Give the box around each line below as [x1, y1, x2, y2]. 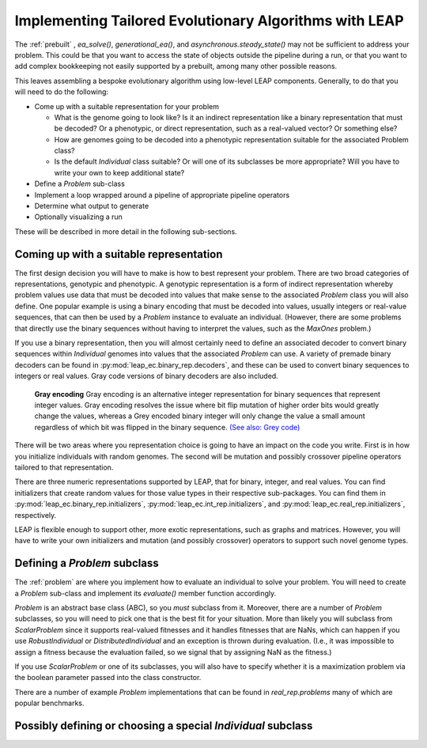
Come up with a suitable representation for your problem [34, 101, 219, 111]
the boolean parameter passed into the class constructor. [14, 673, 202, 682]
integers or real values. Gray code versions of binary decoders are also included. [14, 372, 278, 381]
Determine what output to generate [34, 202, 149, 211]
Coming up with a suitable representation [14, 247, 223, 261]
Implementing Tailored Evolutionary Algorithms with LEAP [14, 12, 404, 29]
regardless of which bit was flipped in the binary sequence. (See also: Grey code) [34, 422, 300, 432]
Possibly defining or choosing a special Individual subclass [14, 719, 313, 732]
